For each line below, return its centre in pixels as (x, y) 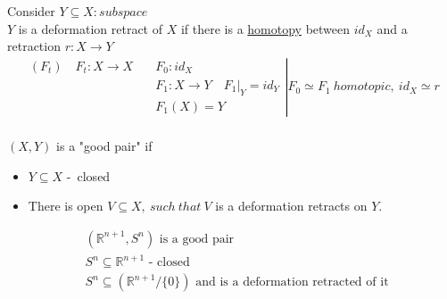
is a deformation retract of (90, 28)
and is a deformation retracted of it (292, 282)
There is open (66, 206)
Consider (31, 11)
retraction (34, 46)
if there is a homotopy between (265, 28)
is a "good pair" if (104, 145)
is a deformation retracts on (291, 206)
